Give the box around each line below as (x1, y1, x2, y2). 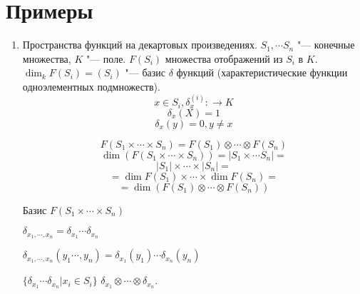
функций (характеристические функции (176, 65, 348, 80)
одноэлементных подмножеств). (22, 78, 160, 93)
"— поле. (86, 51, 126, 66)
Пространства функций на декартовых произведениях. (22, 37, 257, 52)
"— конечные (297, 37, 355, 52)
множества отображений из (165, 51, 283, 66)
